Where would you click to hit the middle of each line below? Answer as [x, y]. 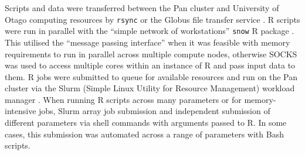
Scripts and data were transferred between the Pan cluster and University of [142, 8]
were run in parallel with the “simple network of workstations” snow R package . [150, 31]
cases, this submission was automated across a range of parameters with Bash [144, 134]
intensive [21, 111]
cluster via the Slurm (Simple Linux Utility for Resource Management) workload [150, 88]
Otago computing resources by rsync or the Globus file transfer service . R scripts [152, 19]
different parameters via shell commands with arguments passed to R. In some [146, 123]
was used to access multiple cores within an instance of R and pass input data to [150, 65]
